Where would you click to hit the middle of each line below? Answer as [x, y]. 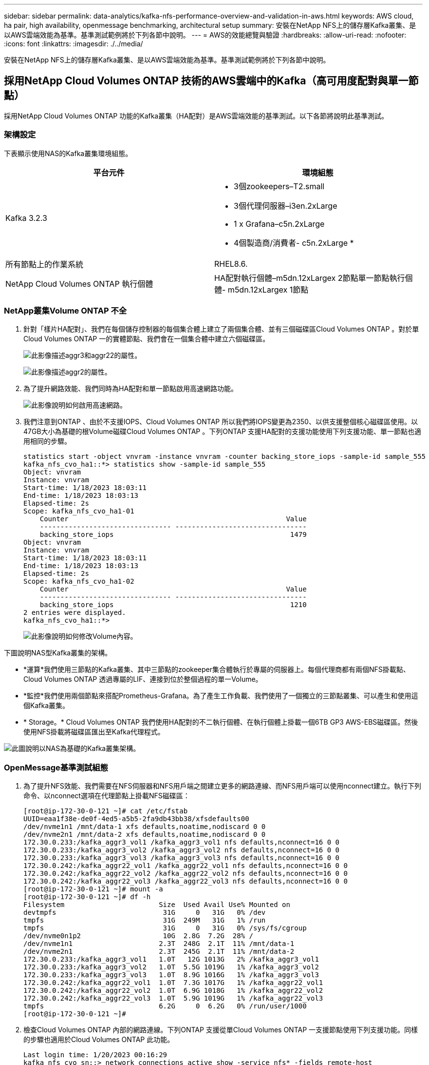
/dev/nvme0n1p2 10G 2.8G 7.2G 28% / [139, 936]
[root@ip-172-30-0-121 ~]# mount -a [93, 889]
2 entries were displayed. [75, 613]
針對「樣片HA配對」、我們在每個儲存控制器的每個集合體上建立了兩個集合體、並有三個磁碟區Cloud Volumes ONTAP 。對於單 [221, 329]
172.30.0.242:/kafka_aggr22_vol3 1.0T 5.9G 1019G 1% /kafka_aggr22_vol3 [173, 998]
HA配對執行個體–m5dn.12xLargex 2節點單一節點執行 [310, 278]
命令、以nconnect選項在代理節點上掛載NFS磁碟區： [107, 796]
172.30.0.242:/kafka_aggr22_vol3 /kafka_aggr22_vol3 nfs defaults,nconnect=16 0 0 [186, 881]
